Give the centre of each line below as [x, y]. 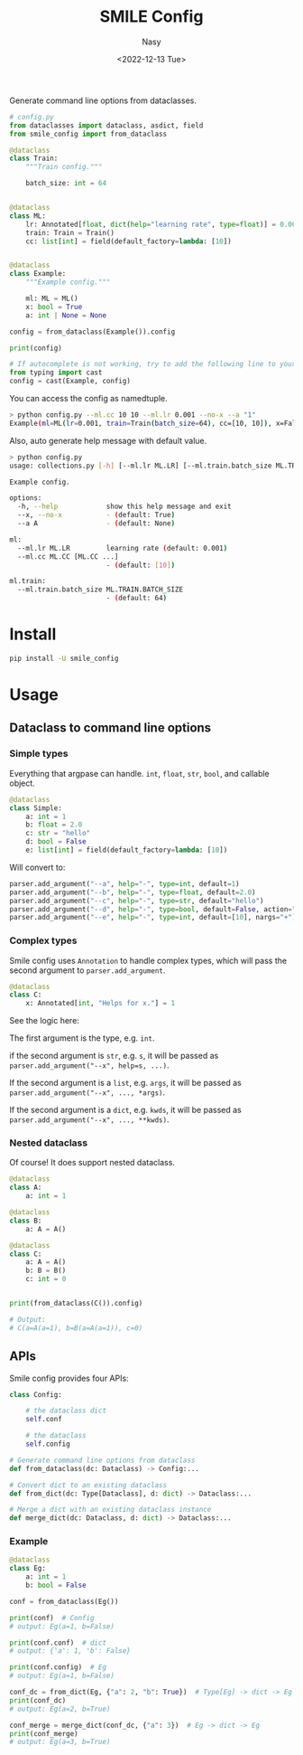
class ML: [28, 216]
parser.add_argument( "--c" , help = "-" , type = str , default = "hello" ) [137, 901]
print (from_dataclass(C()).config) [76, 1304]
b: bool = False [56, 1585]
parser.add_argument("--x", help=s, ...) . [89, 1065]
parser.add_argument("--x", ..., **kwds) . [89, 1119]
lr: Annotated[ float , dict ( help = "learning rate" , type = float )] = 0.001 [163, 224]
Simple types [39, 754]
